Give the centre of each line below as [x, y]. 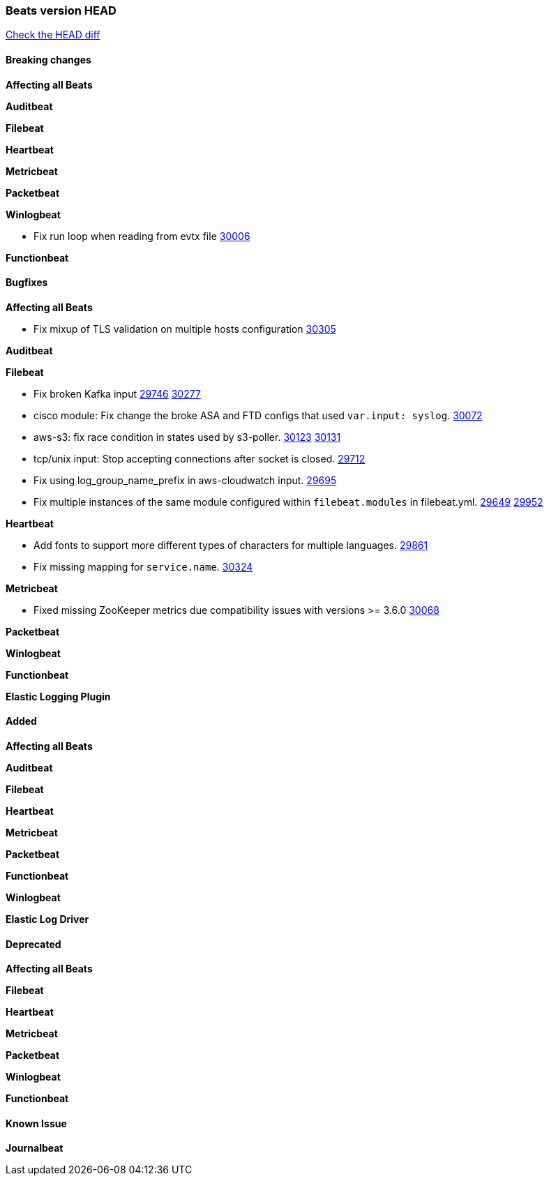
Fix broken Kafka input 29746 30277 [117, 393]
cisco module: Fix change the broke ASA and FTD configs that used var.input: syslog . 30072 [258, 415]
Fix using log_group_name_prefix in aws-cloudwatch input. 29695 [185, 480]
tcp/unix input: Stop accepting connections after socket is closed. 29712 [200, 458]
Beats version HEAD [61, 10]
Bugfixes [27, 283]
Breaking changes [48, 59]
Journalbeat [35, 1148]
